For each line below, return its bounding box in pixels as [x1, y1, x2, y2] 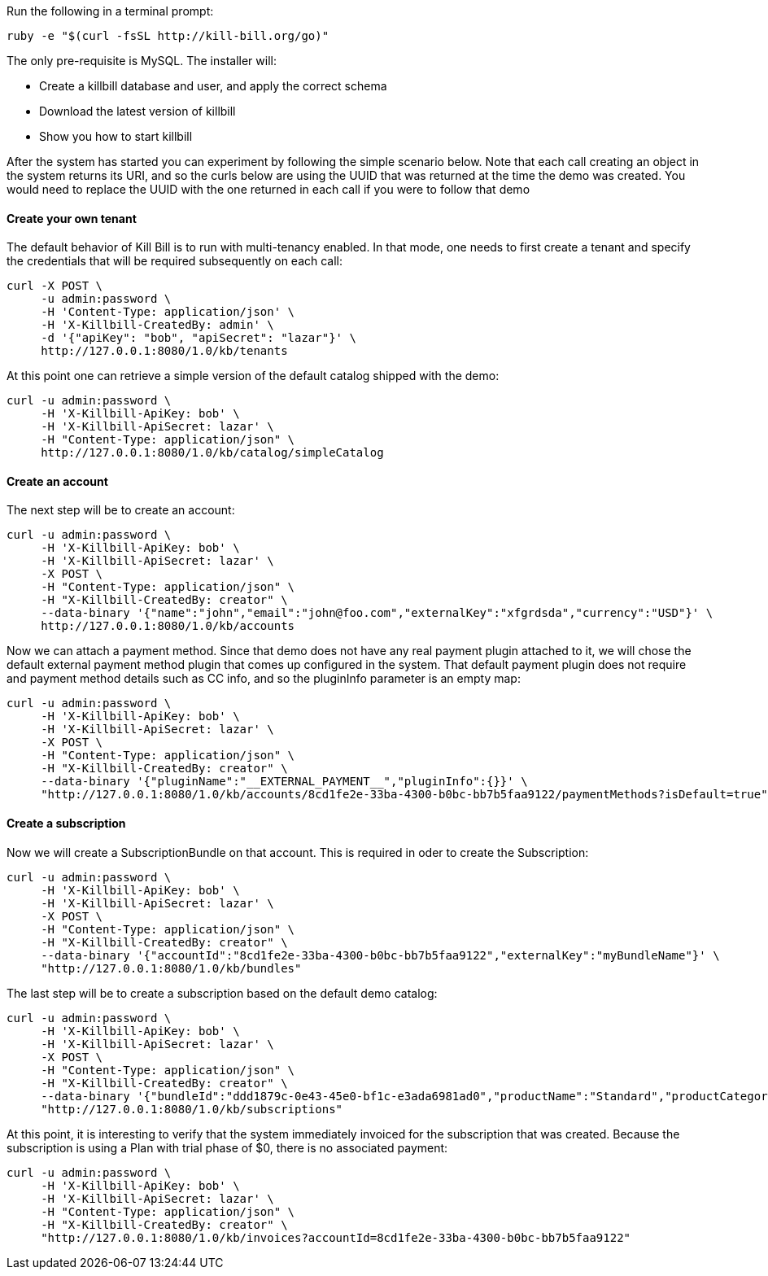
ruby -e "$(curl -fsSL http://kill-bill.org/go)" [7, 29, 329, 42]
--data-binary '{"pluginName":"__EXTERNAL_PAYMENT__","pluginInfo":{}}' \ [41, 775, 528, 789]
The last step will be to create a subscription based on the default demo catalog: [7, 985, 438, 1000]
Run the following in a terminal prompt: [7, 4, 214, 18]
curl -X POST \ [7, 279, 103, 293]
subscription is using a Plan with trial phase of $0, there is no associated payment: [7, 1140, 448, 1155]
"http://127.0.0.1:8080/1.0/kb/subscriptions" [41, 1102, 343, 1116]
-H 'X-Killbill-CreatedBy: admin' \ [41, 318, 274, 332]
